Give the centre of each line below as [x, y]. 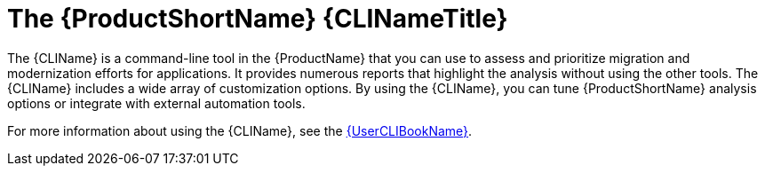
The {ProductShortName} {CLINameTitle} [258, 19]
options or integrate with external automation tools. [156, 103]
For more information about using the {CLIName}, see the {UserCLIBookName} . [240, 130]
